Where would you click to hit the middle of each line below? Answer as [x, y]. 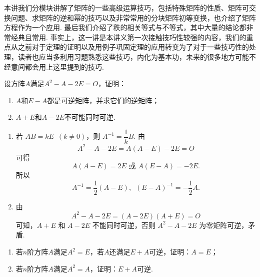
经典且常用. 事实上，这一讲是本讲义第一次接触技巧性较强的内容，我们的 [128, 37]
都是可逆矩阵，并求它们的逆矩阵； [103, 100]
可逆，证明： [170, 252]
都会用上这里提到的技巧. [64, 66]
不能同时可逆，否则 [124, 225]
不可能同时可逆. [90, 117]
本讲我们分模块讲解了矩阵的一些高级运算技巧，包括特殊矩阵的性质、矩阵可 [126, 8]
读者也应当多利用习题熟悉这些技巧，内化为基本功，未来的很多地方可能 [133, 56]
